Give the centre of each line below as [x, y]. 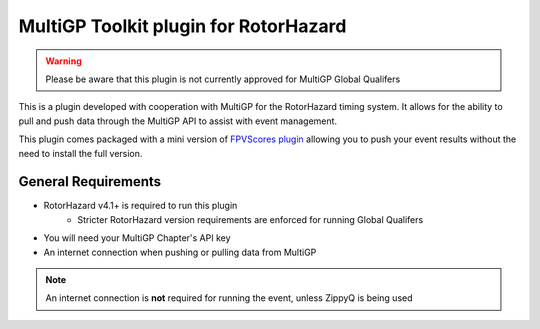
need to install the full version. [80, 153]
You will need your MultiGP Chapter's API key [137, 238]
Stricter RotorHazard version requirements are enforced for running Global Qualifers [250, 219]
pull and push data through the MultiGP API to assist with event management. [178, 121]
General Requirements [90, 181]
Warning [63, 61]
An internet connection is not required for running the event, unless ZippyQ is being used [229, 298]
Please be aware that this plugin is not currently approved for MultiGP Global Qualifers [223, 79]
